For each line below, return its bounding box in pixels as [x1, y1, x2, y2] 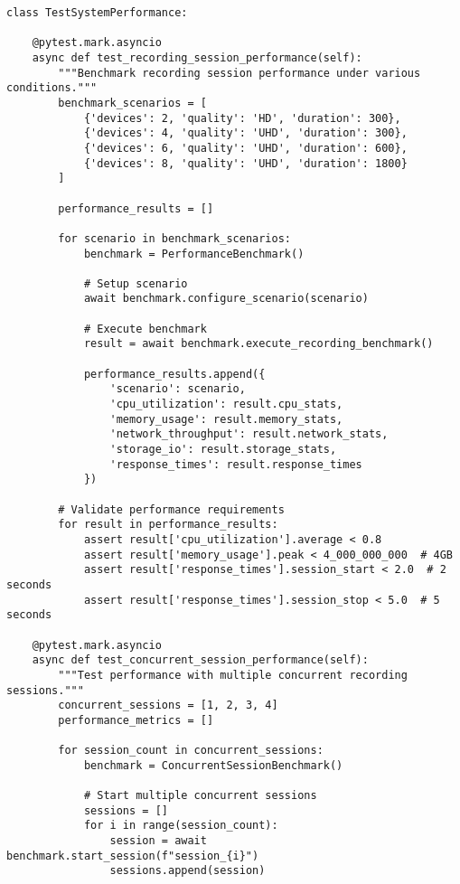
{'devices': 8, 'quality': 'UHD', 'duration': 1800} [83, 156, 408, 170]
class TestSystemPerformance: [6, 6, 188, 19]
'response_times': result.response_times [109, 457, 362, 471]
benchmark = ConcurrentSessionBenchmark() [83, 758, 343, 772]
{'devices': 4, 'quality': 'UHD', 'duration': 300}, [83, 127, 408, 140]
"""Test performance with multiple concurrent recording [58, 668, 408, 682]
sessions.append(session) [109, 864, 266, 878]
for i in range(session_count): [83, 819, 278, 832]
